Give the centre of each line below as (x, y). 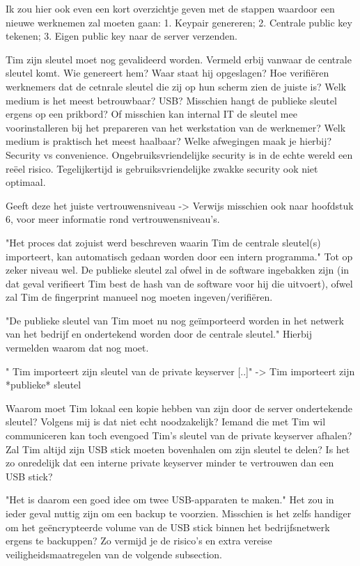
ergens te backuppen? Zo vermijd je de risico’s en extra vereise (139, 541)
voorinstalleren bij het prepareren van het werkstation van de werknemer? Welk (176, 127)
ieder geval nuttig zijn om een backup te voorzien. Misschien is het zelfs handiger (179, 513)
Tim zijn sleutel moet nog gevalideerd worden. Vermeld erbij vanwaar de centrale (179, 59)
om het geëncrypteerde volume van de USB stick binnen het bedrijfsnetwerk (168, 527)
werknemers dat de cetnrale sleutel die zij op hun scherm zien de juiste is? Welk (176, 86)
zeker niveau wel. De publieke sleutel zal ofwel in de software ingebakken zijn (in (178, 270)
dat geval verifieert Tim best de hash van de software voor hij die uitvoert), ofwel (179, 283)
